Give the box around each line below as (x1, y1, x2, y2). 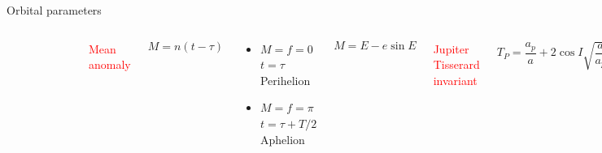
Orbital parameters (7, 2, 102, 18)
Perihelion (260, 71, 311, 88)
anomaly (89, 56, 131, 73)
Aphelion (260, 130, 305, 147)
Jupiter (433, 40, 469, 57)
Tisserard (433, 56, 480, 73)
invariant (433, 71, 478, 88)
